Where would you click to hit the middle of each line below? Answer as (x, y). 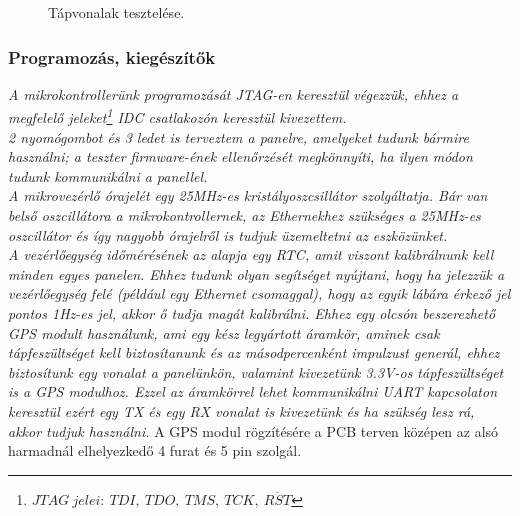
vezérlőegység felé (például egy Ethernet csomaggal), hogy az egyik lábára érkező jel (259, 293)
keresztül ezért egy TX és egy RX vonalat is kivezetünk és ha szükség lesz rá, (241, 410)
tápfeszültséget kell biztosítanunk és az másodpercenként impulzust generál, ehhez (254, 352)
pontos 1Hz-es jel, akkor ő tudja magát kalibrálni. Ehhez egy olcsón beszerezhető (252, 313)
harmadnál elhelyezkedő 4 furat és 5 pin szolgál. (155, 450)
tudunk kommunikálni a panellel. (108, 175)
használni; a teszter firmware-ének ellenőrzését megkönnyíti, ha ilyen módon (240, 156)
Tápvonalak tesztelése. (116, 12)
